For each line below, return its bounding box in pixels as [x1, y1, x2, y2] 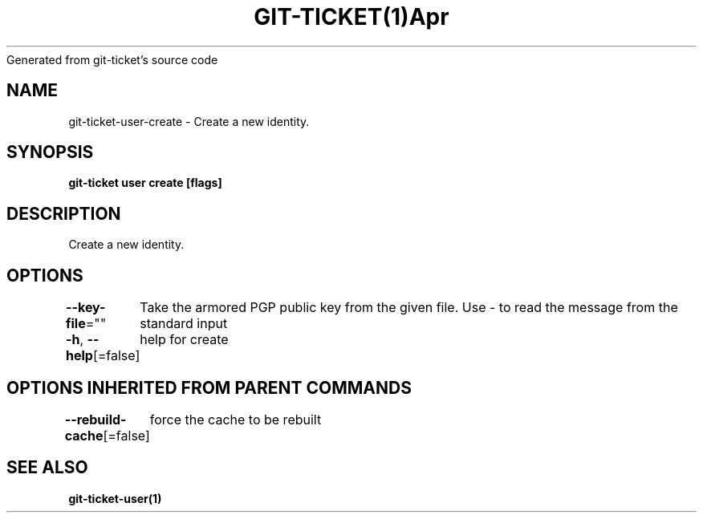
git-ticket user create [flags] [68, 176, 222, 190]
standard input [140, 315, 228, 332]
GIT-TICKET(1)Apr [254, 3, 449, 30]
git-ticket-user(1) [68, 491, 162, 505]
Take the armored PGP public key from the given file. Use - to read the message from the [140, 299, 678, 316]
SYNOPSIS [6, 142, 94, 163]
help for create [140, 331, 229, 348]
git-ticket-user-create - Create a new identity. [68, 114, 310, 128]
